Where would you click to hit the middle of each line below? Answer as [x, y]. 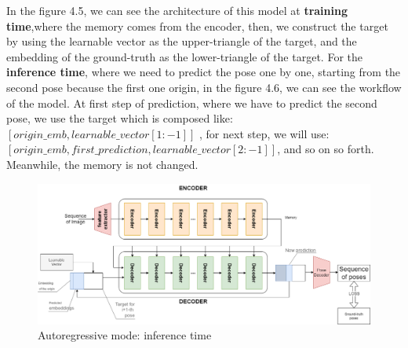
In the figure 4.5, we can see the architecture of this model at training [177, 10]
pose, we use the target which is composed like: [120, 118]
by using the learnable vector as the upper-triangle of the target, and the [182, 41]
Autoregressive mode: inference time [125, 335]
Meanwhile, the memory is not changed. [102, 164]
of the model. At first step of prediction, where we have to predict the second [192, 103]
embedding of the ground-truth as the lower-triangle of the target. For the [184, 56]
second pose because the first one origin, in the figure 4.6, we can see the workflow [204, 87]
